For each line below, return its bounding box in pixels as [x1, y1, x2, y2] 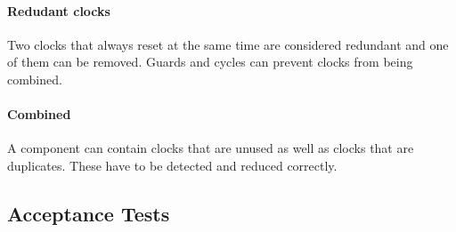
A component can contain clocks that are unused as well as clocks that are [7, 139, 414, 157]
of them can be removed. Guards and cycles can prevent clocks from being [7, 52, 413, 71]
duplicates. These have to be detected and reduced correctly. [7, 156, 338, 174]
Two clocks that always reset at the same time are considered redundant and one [7, 35, 449, 53]
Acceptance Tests [7, 199, 170, 227]
